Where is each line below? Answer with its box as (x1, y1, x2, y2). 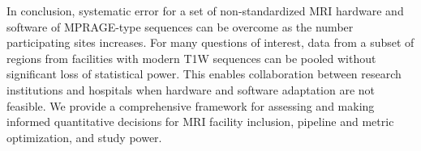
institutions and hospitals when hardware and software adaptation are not (6, 81, 376, 98)
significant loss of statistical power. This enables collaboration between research (6, 65, 402, 82)
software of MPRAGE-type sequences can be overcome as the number (6, 18, 354, 35)
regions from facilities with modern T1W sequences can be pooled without (6, 49, 376, 66)
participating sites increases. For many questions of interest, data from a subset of (6, 34, 415, 51)
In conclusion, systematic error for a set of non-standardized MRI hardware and (6, 2, 404, 19)
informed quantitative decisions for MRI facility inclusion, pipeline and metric (6, 113, 394, 130)
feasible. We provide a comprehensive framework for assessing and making (6, 97, 375, 114)
